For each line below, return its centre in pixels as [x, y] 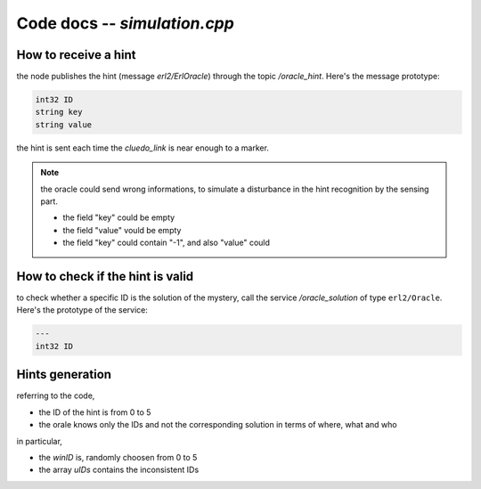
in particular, [39, 441]
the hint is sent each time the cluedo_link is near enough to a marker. [143, 148]
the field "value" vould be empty [122, 230]
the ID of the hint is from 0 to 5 [95, 412]
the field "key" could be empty [119, 217]
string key [59, 112]
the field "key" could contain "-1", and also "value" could [167, 243]
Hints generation [64, 375]
